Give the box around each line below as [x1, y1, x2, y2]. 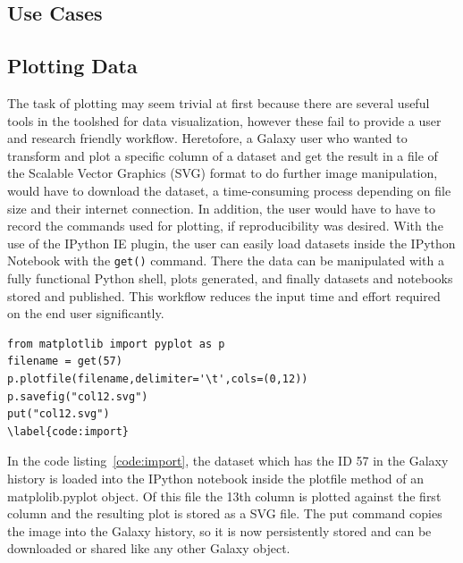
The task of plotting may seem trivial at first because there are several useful [7, 93, 430, 112]
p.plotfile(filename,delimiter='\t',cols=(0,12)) [7, 372, 308, 385]
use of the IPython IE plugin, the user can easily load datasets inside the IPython [7, 233, 456, 252]
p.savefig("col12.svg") [7, 390, 148, 403]
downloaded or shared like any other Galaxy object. [7, 539, 290, 558]
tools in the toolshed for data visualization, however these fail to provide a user [7, 111, 442, 130]
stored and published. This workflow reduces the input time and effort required [7, 286, 441, 305]
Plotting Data [7, 52, 138, 80]
